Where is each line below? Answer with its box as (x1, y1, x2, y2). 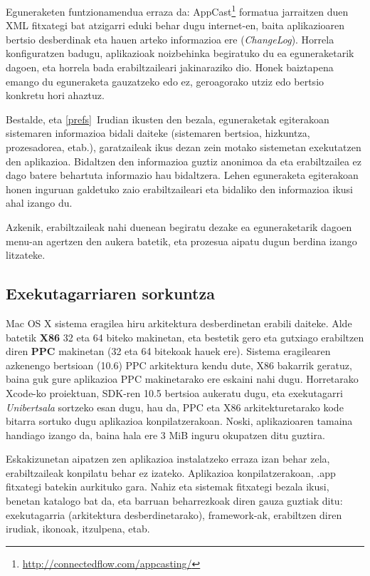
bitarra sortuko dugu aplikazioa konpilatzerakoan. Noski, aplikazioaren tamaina (6, 413, 353, 428)
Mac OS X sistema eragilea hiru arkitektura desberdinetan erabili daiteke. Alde (6, 315, 352, 330)
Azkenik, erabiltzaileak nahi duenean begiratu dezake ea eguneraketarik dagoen (6, 219, 352, 234)
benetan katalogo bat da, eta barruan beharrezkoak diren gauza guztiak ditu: (6, 493, 343, 508)
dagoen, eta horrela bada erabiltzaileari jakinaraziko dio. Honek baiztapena (6, 60, 334, 75)
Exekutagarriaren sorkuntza (6, 282, 215, 304)
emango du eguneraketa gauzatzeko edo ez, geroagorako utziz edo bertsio (6, 73, 324, 88)
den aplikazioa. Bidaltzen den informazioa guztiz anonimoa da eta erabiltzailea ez (6, 153, 361, 168)
